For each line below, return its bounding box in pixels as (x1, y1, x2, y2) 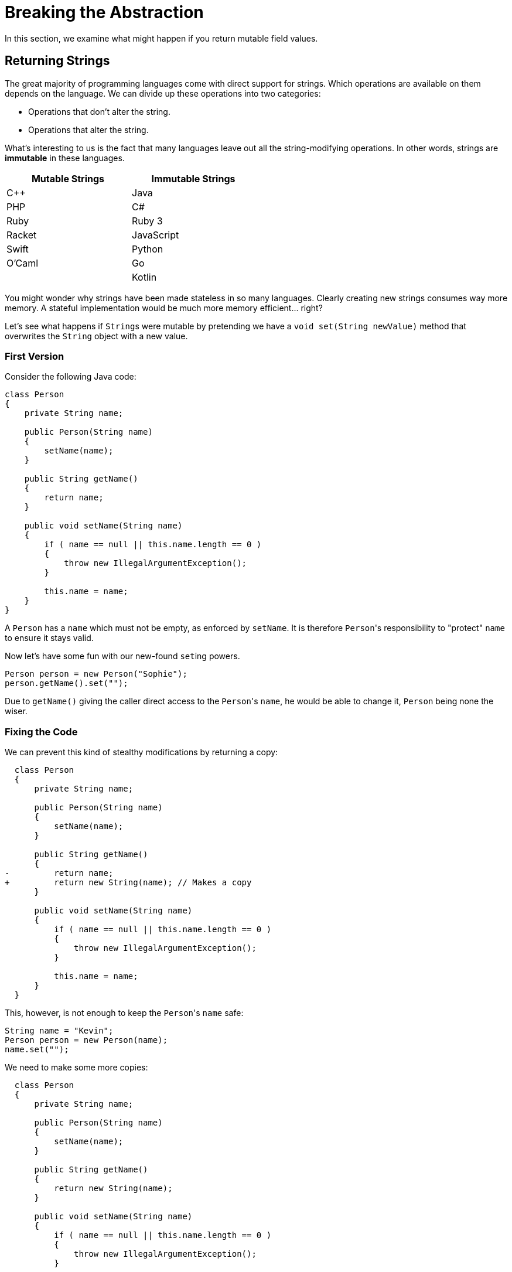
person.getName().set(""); (5, 678, 128, 688)
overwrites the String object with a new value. (5, 330, 188, 341)
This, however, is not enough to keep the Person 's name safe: (5, 1008, 244, 1018)
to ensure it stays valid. (5, 633, 94, 643)
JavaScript (132, 229, 179, 241)
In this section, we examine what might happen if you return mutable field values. (5, 33, 318, 43)
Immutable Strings (151, 172, 235, 185)
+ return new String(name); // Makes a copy (5, 878, 252, 888)
